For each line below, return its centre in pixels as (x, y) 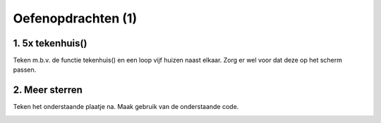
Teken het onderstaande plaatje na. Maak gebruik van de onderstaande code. (126, 107)
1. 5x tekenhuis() (50, 43)
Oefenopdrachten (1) (75, 18)
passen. (25, 70)
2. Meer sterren (48, 90)
